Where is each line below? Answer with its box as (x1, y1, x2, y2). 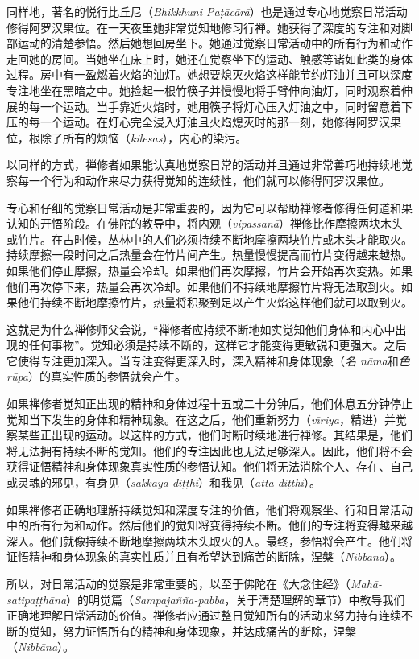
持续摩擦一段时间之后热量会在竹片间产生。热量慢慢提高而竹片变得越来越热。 (6, 246, 413, 263)
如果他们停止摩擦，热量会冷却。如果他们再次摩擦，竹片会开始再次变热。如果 (6, 262, 413, 278)
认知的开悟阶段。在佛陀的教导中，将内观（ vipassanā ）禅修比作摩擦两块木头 (6, 215, 403, 232)
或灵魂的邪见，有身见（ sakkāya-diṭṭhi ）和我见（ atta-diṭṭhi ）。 (6, 474, 321, 491)
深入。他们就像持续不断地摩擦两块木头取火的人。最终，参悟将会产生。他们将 (6, 532, 413, 549)
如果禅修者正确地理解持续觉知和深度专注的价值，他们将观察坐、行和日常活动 (6, 500, 413, 517)
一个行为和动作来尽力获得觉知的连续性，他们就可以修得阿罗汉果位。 (28, 171, 390, 188)
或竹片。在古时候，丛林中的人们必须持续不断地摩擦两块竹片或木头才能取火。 (6, 230, 413, 247)
